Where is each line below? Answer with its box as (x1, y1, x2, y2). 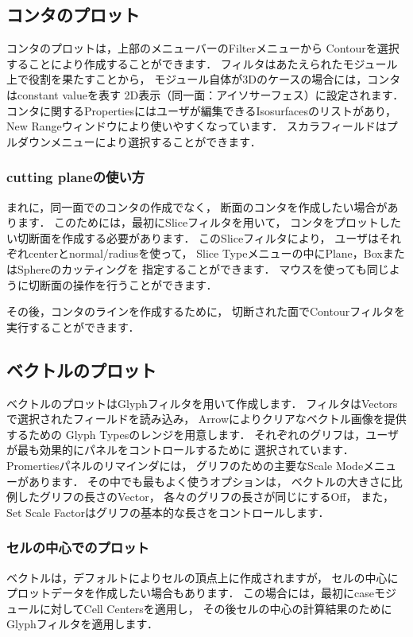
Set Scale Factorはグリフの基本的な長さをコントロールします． (6, 503, 330, 520)
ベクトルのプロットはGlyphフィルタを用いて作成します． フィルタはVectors (6, 394, 398, 411)
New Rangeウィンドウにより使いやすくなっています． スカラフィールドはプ (6, 118, 398, 134)
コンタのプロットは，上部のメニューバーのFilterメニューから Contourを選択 (6, 40, 399, 56)
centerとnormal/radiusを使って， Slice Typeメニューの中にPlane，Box (28, 245, 383, 262)
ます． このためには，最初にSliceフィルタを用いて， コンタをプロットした (17, 214, 402, 231)
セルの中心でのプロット (6, 538, 149, 557)
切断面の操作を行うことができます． (28, 276, 218, 293)
